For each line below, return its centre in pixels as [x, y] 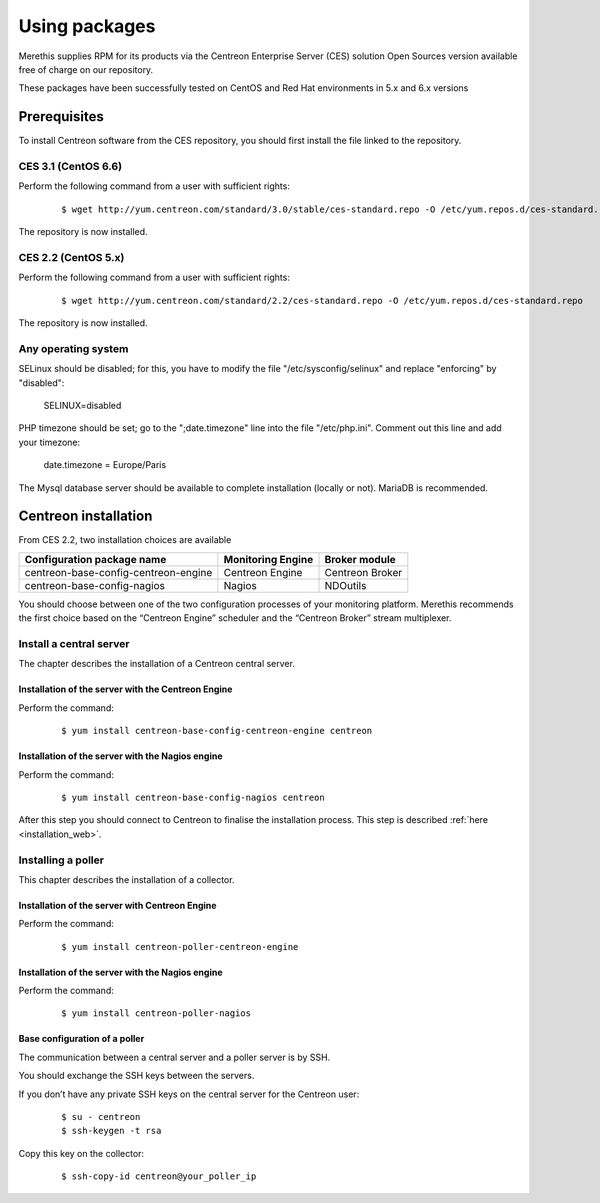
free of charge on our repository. [86, 69]
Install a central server [74, 644]
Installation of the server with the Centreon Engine [125, 689]
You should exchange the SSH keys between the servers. [136, 1076]
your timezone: [49, 442]
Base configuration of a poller [81, 1039]
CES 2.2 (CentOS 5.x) [71, 257]
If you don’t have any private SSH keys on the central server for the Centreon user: [189, 1094]
